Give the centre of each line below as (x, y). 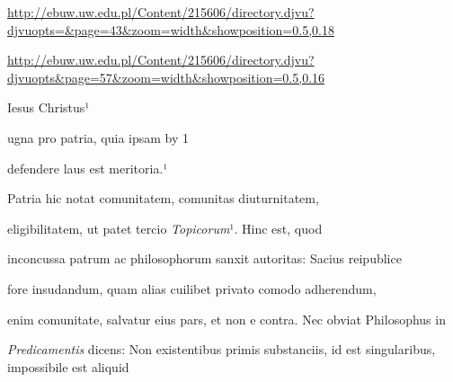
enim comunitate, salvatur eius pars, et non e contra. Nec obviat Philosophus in (226, 319)
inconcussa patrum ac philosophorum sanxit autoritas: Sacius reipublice (204, 258)
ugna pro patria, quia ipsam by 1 (98, 137)
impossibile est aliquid (68, 366)
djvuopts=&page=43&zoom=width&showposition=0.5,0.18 (171, 29)
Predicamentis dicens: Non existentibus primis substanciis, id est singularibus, (222, 349)
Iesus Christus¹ (49, 107)
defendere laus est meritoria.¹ (88, 168)
